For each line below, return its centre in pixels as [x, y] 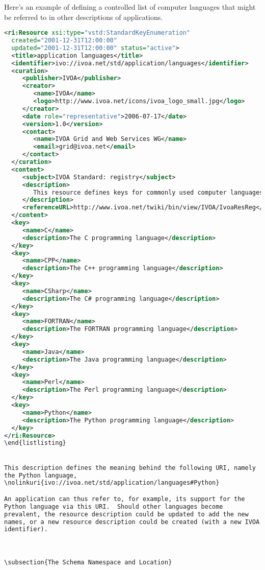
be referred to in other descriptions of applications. [84, 17]
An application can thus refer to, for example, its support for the [125, 499]
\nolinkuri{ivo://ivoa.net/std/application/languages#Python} [112, 483]
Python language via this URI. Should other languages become [114, 506]
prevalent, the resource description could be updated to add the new [126, 514]
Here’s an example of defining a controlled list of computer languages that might [130, 7]
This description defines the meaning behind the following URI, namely [130, 468]
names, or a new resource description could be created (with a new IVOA [132, 522]
